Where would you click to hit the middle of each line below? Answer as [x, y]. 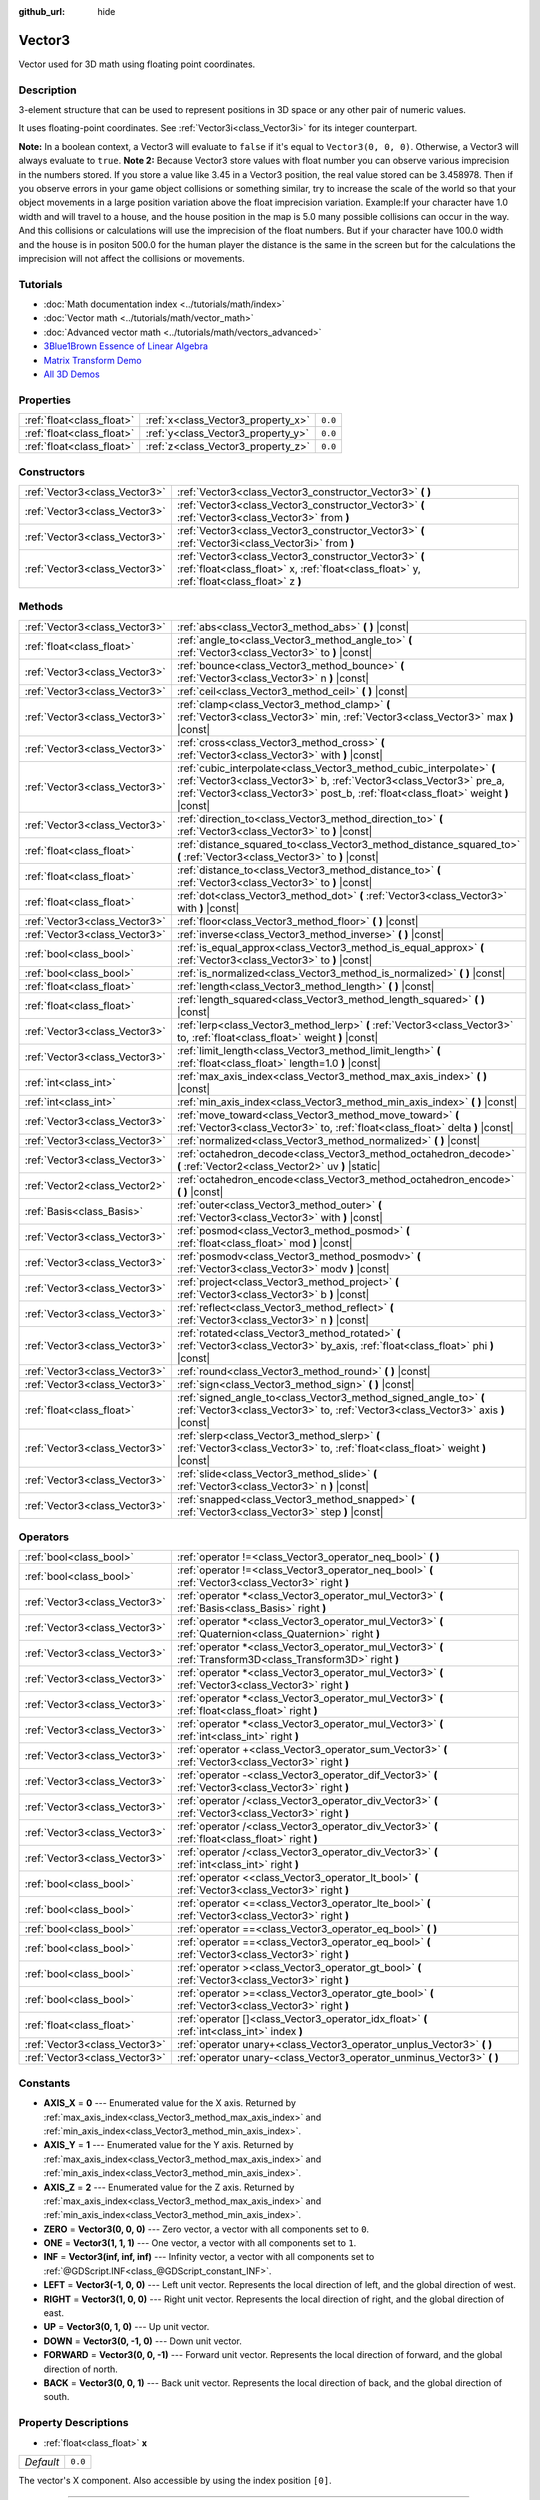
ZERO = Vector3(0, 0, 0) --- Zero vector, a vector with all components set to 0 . [206, 2229]
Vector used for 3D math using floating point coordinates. [137, 64]
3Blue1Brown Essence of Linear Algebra [126, 346]
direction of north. [81, 2369]
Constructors [51, 472]
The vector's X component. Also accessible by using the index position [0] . [175, 2480]
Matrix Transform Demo [92, 360]
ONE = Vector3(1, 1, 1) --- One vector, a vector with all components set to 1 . [200, 2243]
